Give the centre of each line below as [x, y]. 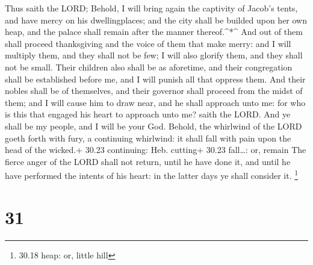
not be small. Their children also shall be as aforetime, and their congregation [149, 67]
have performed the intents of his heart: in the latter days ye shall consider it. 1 [152, 174]
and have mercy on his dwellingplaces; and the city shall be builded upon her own [156, 20]
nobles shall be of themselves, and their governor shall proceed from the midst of [154, 91]
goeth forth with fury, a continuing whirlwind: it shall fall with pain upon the [148, 138]
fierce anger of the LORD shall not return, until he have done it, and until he [148, 161]
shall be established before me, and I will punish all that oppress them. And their [155, 79]
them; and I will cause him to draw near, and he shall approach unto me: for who [155, 102]
